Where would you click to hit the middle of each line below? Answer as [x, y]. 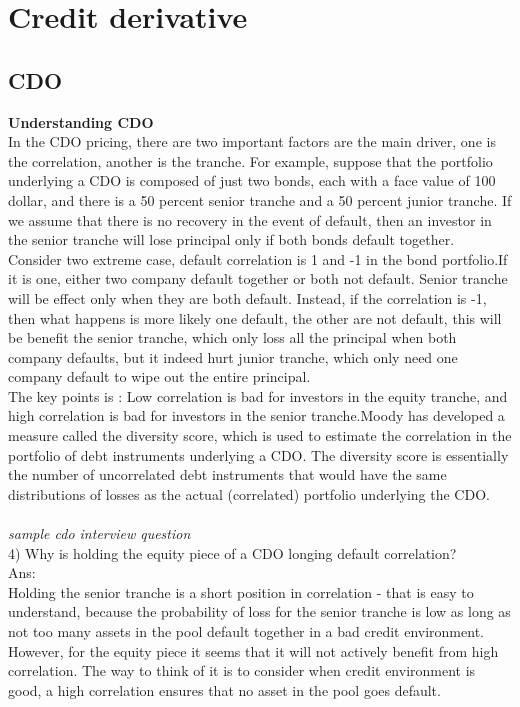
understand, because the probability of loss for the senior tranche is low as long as [259, 611]
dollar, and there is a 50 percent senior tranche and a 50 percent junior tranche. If [260, 199]
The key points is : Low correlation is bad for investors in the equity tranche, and [258, 395]
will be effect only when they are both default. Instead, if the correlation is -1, [247, 297]
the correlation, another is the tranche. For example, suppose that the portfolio [250, 160]
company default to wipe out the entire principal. [159, 376]
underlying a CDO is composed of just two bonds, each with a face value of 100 [252, 180]
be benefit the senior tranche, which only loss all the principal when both [232, 337]
